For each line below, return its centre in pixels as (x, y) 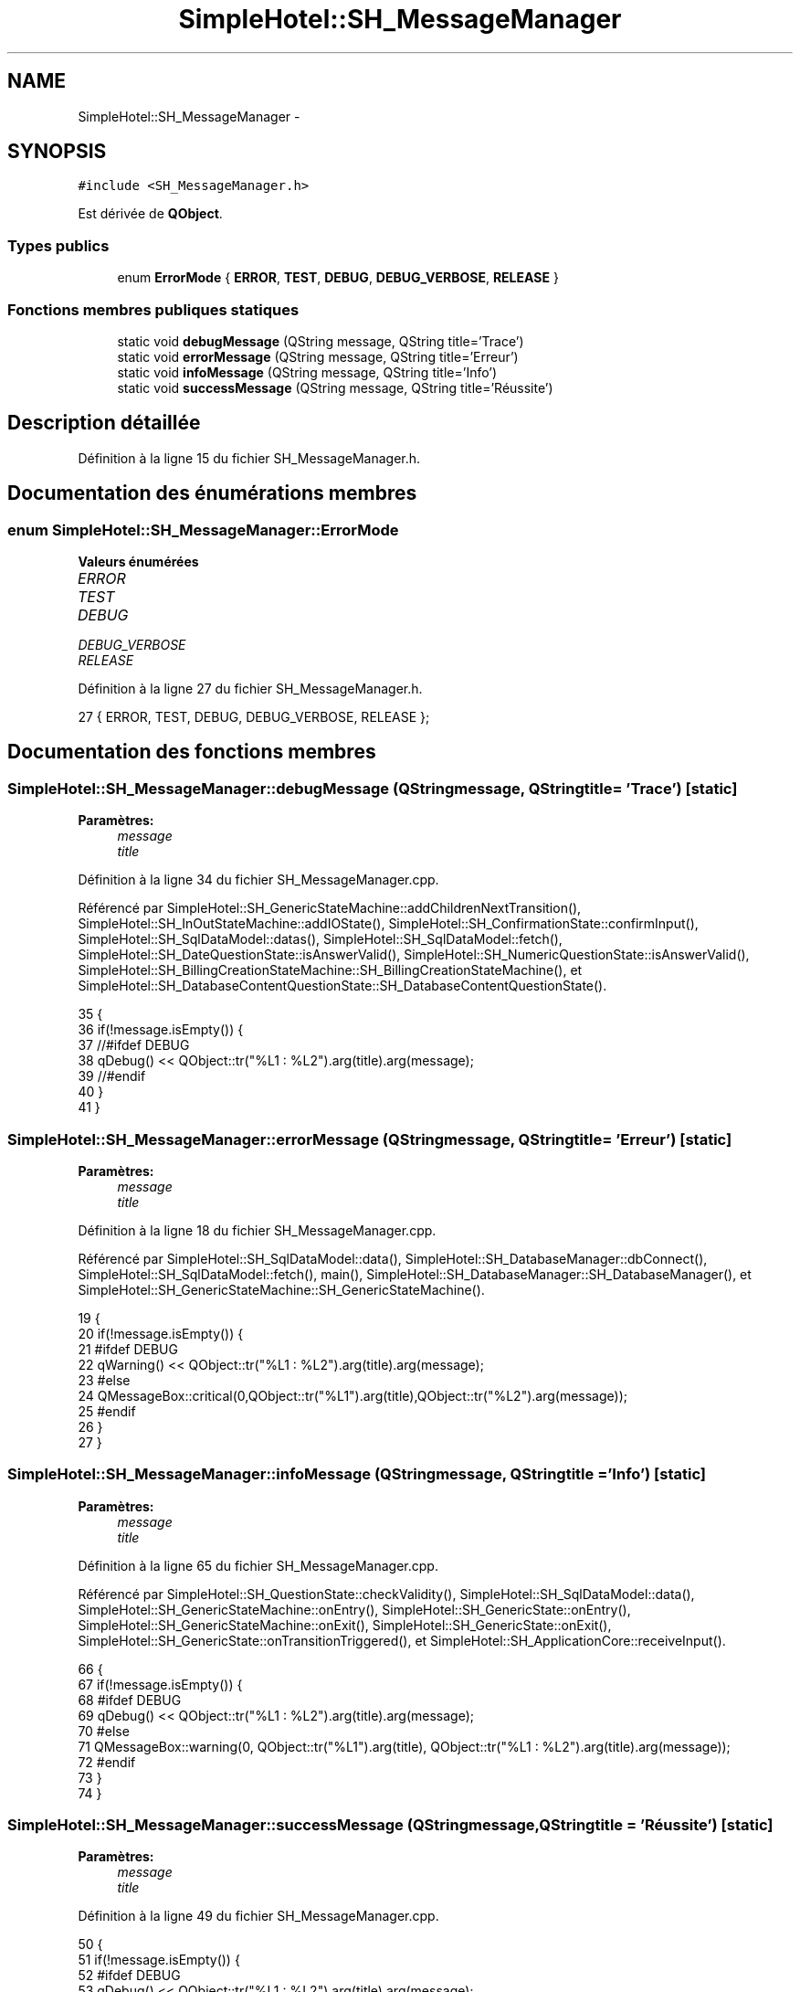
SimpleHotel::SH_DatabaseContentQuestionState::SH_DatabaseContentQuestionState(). (342, 986)
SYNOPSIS (57, 152)
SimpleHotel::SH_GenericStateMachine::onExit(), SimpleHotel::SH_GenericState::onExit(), (345, 1625)
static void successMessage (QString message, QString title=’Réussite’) (335, 387)
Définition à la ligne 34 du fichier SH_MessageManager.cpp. (258, 880)
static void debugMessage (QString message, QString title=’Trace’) (321, 341)
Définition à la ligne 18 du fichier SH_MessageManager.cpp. (257, 1230)
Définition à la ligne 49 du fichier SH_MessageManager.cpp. (258, 1916)
